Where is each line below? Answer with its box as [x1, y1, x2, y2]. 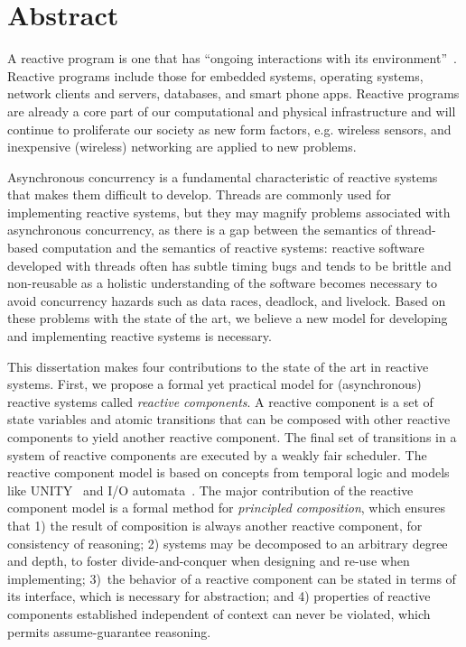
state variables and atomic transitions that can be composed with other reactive [7, 410, 451, 429]
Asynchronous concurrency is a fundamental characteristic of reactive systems [7, 167, 438, 186]
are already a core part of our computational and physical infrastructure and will [7, 101, 456, 120]
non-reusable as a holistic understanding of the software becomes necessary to [7, 273, 437, 292]
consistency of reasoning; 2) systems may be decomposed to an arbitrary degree [7, 533, 448, 552]
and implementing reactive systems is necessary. [7, 327, 272, 346]
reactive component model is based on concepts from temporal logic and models [7, 463, 450, 482]
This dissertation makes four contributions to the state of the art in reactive [7, 356, 429, 375]
